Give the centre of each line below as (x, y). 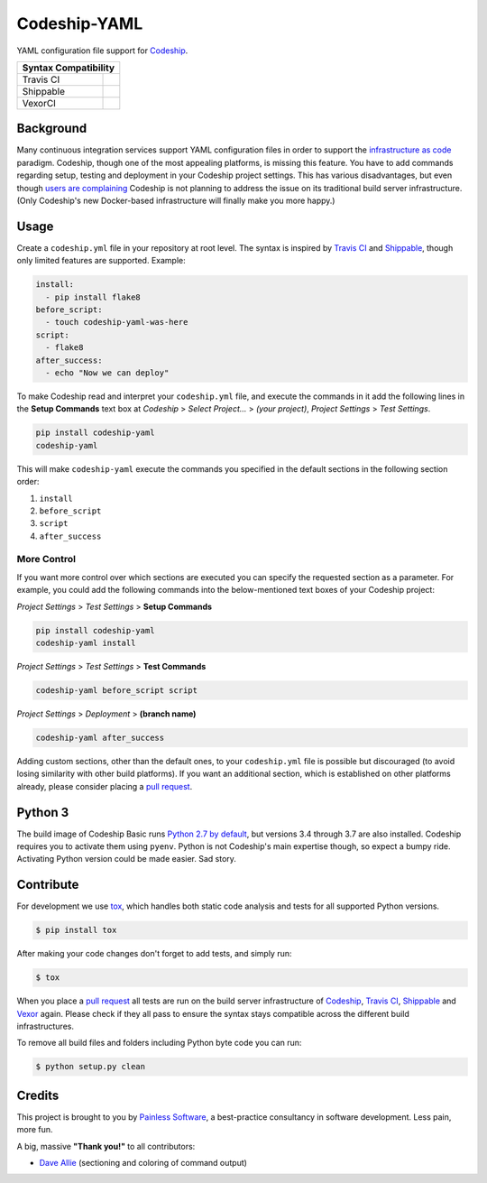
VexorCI (39, 103)
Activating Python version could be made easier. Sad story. (126, 859)
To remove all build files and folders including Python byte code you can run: (159, 1043)
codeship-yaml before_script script (117, 690)
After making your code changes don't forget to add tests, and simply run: (154, 954)
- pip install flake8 (93, 297)
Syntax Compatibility (69, 68)
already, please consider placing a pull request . (105, 786)
